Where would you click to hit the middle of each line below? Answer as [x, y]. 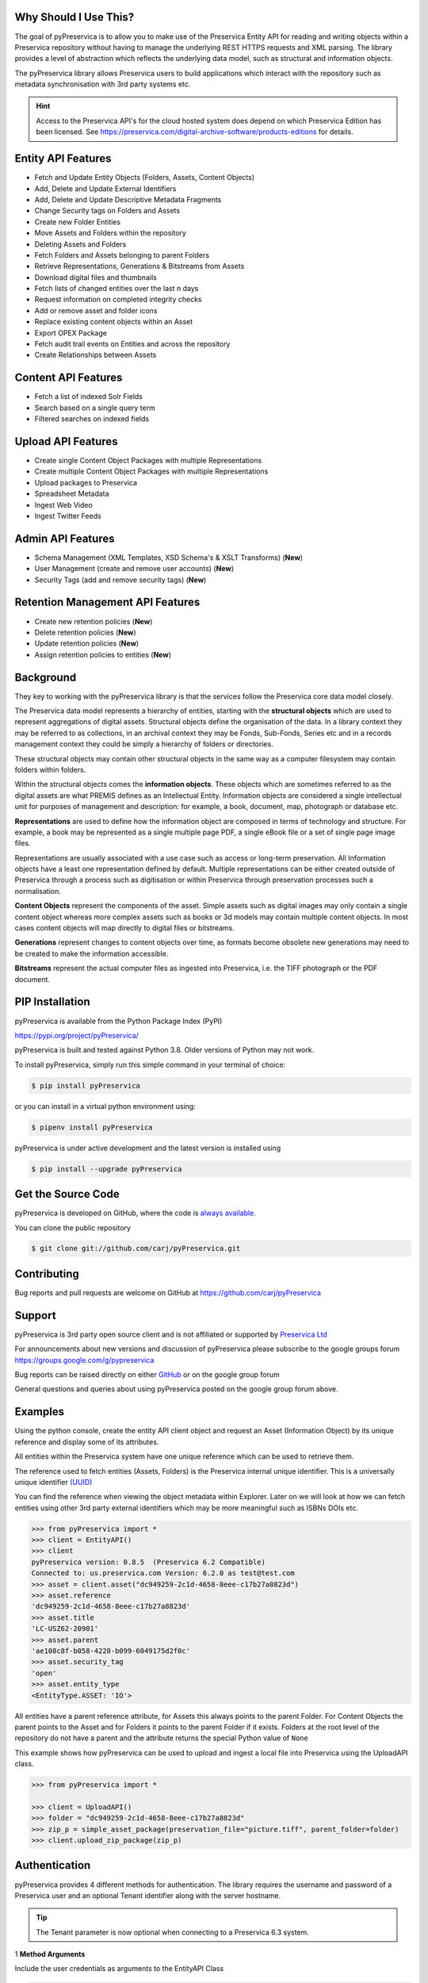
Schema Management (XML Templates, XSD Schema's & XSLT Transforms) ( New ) [169, 557]
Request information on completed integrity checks [118, 299]
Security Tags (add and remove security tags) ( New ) [120, 580]
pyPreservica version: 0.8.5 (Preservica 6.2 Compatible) [148, 1562]
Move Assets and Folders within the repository [110, 233]
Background [46, 677]
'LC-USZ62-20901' [65, 1629]
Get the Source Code [67, 1194]
